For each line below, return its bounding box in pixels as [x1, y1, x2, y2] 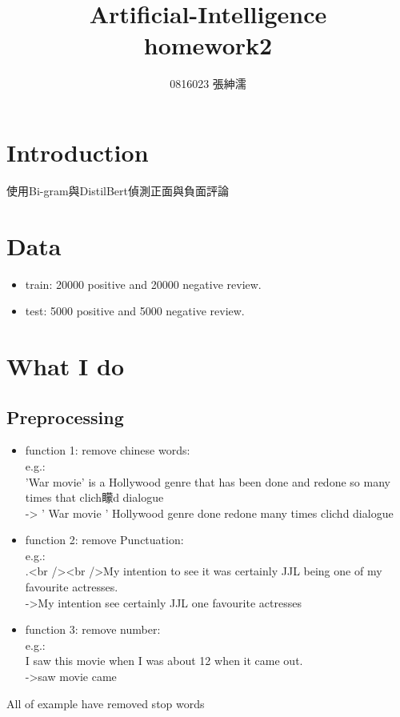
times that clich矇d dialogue [25, 489, 164, 506]
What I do [6, 349, 125, 382]
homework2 [143, 29, 273, 62]
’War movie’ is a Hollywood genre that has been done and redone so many [25, 473, 390, 490]
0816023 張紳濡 [170, 75, 246, 92]
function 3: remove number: [25, 621, 161, 638]
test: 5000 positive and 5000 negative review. [25, 302, 245, 319]
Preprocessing [6, 404, 124, 429]
